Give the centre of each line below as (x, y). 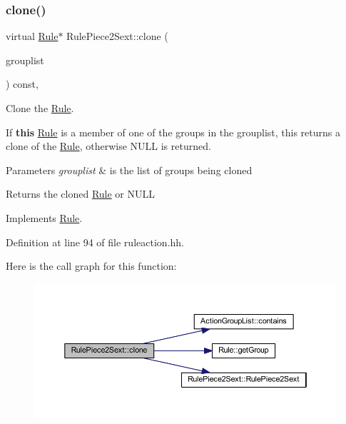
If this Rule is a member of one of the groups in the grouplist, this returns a (173, 132)
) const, (22, 84)
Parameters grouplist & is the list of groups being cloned (129, 170)
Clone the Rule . (40, 108)
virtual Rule (32, 36)
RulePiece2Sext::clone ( (117, 36)
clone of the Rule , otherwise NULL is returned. (108, 146)
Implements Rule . (44, 217)
